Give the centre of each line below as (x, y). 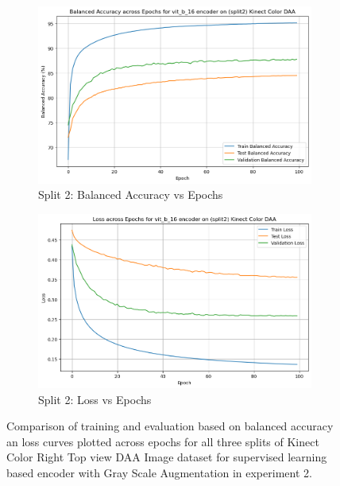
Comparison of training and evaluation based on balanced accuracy (170, 426)
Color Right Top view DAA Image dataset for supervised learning (167, 457)
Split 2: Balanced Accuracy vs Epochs (131, 194)
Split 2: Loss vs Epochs (95, 399)
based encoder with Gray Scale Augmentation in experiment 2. (159, 473)
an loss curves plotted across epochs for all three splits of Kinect (163, 441)
